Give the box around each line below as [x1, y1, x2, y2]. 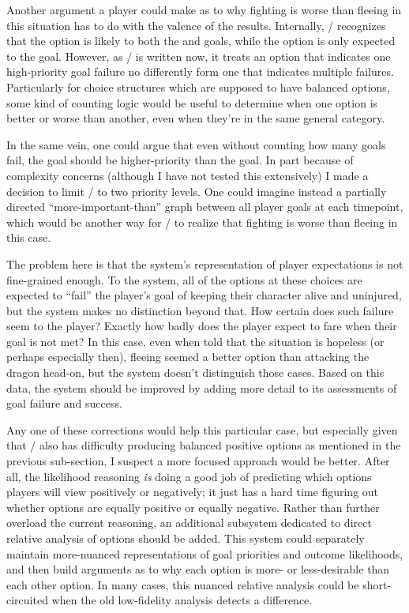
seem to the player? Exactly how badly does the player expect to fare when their [6, 318, 397, 334]
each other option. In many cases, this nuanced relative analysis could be [6, 576, 359, 592]
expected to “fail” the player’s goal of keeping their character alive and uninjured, [6, 287, 402, 303]
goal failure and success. [6, 395, 122, 412]
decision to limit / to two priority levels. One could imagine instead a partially [6, 182, 387, 199]
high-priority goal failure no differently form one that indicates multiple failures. [6, 63, 394, 80]
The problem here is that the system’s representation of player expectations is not [6, 255, 403, 272]
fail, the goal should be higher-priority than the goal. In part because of [6, 152, 354, 168]
